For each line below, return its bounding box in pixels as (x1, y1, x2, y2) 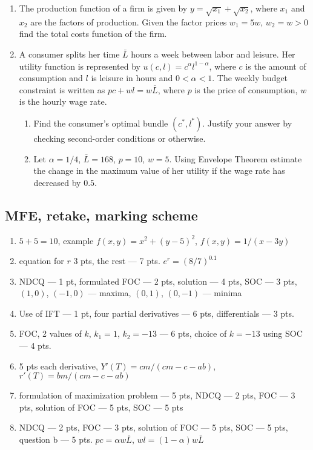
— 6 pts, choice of (159, 327, 227, 340)
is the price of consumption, (194, 83, 298, 96)
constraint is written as (19, 83, 105, 96)
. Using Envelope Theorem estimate (169, 152, 302, 165)
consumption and (19, 71, 83, 84)
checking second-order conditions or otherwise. (33, 131, 206, 144)
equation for (19, 254, 64, 267)
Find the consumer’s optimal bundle (33, 116, 168, 129)
